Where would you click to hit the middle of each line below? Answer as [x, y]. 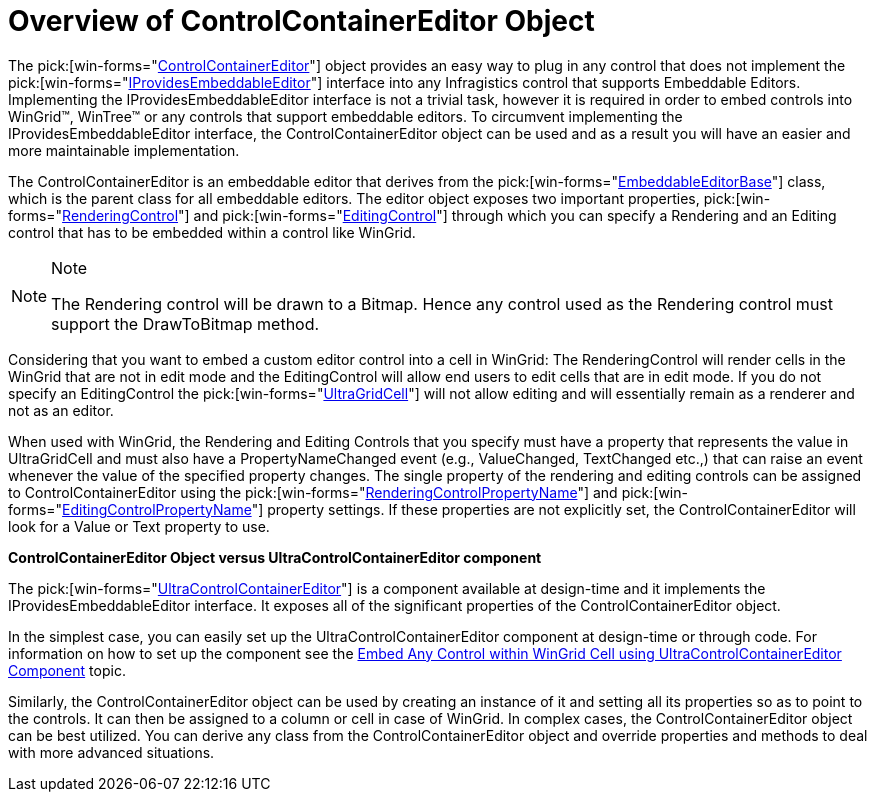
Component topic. [67, 670]
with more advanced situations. [111, 752]
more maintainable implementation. [124, 150]
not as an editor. [61, 410]
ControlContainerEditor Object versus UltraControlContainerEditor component [275, 557]
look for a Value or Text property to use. [139, 526]
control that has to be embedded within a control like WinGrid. [212, 232]
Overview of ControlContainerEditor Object [301, 21]
